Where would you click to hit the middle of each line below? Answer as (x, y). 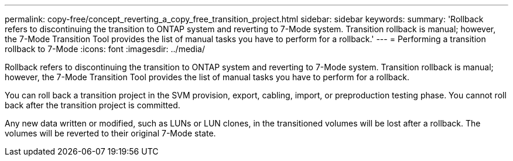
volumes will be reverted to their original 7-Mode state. (110, 133)
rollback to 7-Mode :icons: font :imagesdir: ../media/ (105, 49)
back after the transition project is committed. (93, 105)
